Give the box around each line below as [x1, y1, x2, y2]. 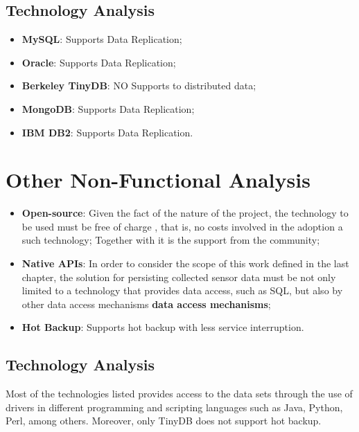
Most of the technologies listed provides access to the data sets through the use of [6, 386, 353, 401]
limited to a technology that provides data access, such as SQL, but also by [21, 283, 343, 298]
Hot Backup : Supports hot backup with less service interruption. [21, 320, 304, 334]
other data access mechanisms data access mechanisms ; [21, 296, 271, 311]
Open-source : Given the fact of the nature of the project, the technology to [21, 206, 349, 220]
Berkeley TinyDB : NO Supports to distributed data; [21, 78, 256, 93]
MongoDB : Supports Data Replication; [21, 101, 195, 116]
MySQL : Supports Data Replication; [21, 32, 182, 46]
